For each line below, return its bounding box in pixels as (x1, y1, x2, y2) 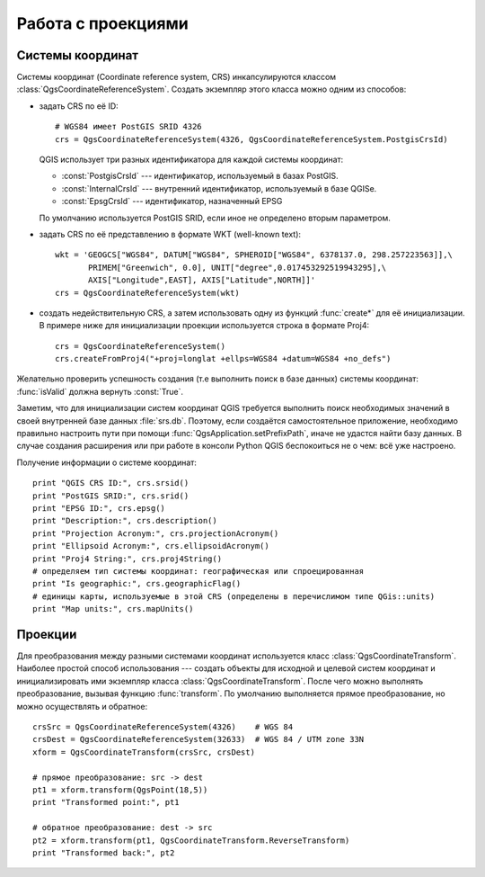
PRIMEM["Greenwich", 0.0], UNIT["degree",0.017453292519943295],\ (88, 262, 387, 273)
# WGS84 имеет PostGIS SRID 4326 (55, 121, 202, 132)
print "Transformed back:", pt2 (32, 847, 175, 858)
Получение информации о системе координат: (16, 457, 198, 468)
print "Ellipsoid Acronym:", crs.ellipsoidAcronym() (32, 541, 269, 551)
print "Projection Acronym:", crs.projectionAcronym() (32, 528, 279, 539)
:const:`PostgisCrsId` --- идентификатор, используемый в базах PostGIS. (61, 171, 339, 182)
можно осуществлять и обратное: (16, 701, 148, 711)
